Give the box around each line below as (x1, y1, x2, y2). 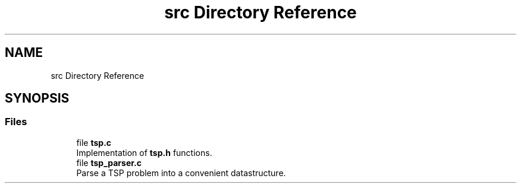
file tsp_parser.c (76, 157, 142, 168)
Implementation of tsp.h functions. (76, 147, 212, 158)
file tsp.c (76, 137, 112, 148)
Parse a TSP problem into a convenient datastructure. (76, 167, 286, 178)
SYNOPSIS (5, 91, 70, 106)
